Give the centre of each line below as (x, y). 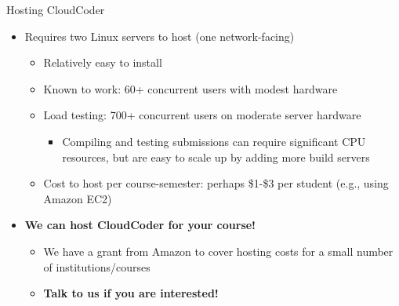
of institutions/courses (97, 266)
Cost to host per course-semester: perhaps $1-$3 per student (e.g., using (216, 183)
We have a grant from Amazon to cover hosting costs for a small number (218, 251)
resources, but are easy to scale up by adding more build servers (216, 157)
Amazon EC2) (78, 198)
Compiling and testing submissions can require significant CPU (214, 141)
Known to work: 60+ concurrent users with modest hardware (190, 88)
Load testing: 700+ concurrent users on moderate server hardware (202, 115)
